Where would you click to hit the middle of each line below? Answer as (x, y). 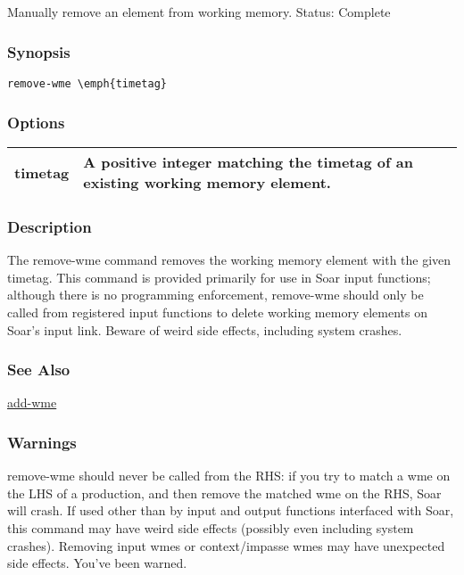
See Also (39, 370)
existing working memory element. (207, 183)
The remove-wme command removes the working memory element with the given (229, 260)
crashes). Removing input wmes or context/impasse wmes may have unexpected (226, 545)
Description (50, 226)
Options (36, 122)
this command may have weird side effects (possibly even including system (211, 528)
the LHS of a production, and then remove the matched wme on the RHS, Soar (224, 493)
